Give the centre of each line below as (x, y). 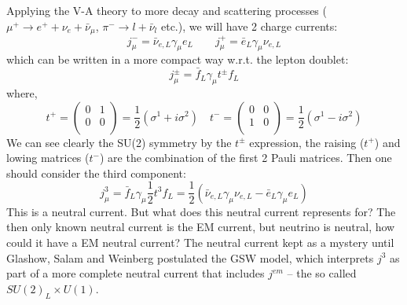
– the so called (322, 273)
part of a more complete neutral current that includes (136, 273)
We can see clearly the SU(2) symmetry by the (119, 142)
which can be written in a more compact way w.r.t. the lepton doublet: (178, 59)
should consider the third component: (96, 173)
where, (22, 92)
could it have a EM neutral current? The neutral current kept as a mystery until (200, 242)
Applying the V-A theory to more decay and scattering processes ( (167, 10)
